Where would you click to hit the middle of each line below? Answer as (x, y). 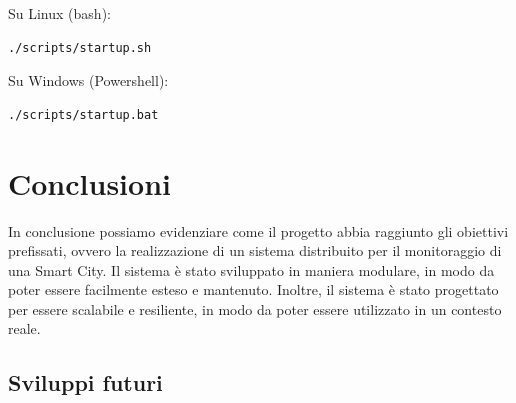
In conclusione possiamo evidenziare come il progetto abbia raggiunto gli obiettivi (258, 230)
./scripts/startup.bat (83, 114)
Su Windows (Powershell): (88, 80)
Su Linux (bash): (59, 13)
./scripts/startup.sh (80, 47)
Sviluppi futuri (85, 382)
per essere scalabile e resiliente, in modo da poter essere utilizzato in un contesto (255, 308)
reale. (24, 328)
